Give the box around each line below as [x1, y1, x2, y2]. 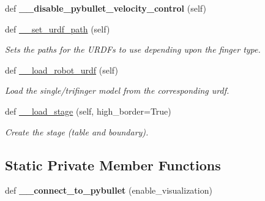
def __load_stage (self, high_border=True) [5, 104, 171, 117]
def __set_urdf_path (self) [5, 22, 110, 35]
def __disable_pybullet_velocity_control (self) [5, 2, 206, 14]
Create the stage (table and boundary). [5, 125, 149, 138]
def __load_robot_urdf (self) [5, 63, 118, 76]
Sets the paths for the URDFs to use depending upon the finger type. [5, 43, 261, 56]
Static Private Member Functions [5, 155, 221, 174]
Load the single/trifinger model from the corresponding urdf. [5, 84, 230, 97]
